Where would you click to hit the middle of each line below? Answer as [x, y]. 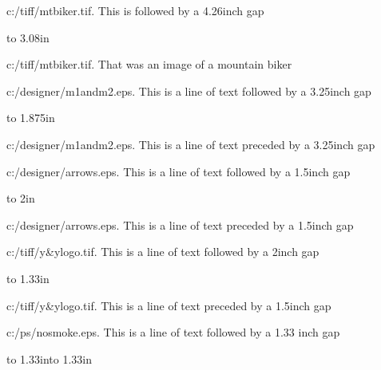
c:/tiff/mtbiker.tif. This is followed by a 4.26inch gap [135, 10]
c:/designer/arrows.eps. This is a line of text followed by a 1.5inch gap [179, 171]
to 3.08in [28, 37]
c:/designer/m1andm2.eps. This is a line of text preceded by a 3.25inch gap [191, 144]
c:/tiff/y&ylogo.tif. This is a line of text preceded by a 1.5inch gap [169, 305]
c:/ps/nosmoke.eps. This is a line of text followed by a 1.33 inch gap [173, 332]
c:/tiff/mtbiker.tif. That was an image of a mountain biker [149, 64]
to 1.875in [31, 118]
